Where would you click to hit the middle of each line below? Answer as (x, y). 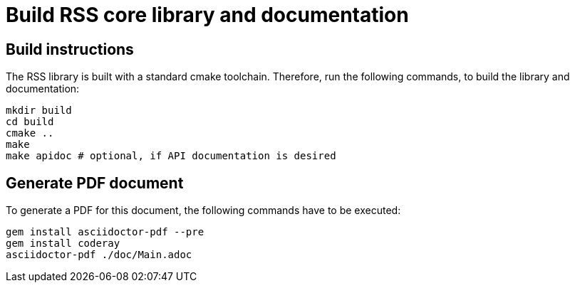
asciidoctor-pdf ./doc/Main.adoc (99, 255)
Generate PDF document (95, 183)
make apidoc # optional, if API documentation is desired (171, 156)
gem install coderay (63, 244)
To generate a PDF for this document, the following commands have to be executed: (203, 210)
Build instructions (70, 49)
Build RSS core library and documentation (207, 15)
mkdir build (39, 111)
